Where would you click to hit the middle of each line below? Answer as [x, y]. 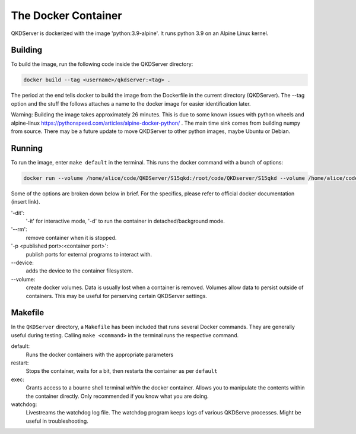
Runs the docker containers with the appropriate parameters [100, 354]
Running [27, 148]
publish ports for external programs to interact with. [89, 254]
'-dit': [18, 213]
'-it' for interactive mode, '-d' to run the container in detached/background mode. [125, 221]
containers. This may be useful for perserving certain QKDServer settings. [117, 296]
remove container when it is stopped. [71, 237]
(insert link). [26, 202]
